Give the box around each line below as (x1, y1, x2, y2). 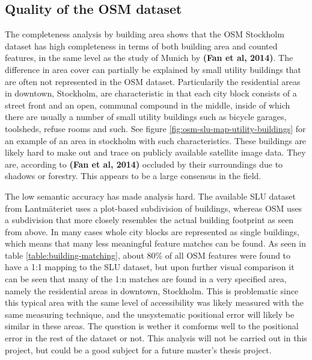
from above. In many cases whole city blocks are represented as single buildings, (5, 225, 299, 238)
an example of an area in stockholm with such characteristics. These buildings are (5, 134, 307, 147)
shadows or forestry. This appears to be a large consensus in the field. (5, 169, 262, 182)
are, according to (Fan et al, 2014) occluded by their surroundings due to (5, 157, 283, 170)
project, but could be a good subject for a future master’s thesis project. (5, 343, 272, 356)
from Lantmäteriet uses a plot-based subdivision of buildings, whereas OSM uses (5, 201, 302, 214)
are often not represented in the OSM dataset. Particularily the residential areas (5, 75, 301, 87)
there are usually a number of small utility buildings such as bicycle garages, (5, 110, 287, 123)
